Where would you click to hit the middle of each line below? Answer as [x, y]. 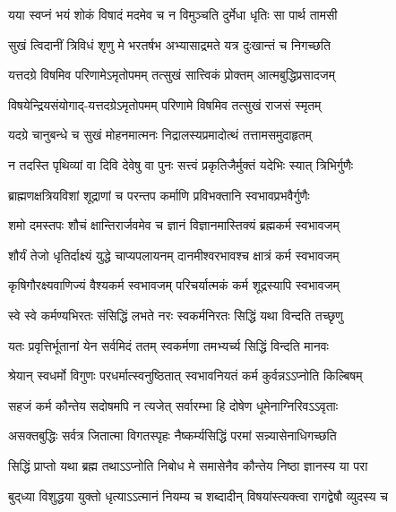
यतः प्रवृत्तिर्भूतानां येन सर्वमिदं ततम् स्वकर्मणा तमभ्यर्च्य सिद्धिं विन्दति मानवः [168, 345]
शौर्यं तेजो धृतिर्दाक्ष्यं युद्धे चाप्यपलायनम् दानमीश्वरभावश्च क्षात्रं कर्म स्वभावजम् [174, 255]
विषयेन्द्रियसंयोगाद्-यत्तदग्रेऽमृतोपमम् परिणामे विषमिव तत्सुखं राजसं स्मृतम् [165, 104]
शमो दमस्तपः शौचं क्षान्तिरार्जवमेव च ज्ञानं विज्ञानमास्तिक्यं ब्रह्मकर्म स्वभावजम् [174, 225]
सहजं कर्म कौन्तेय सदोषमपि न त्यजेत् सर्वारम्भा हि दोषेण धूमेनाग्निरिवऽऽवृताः [173, 405]
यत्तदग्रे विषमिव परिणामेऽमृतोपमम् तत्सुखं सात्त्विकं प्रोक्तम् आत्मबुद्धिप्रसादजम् [172, 75]
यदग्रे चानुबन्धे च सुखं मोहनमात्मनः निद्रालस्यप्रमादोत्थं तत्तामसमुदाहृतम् [160, 135]
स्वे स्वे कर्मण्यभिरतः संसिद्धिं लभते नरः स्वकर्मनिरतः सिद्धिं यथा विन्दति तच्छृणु [176, 315]
